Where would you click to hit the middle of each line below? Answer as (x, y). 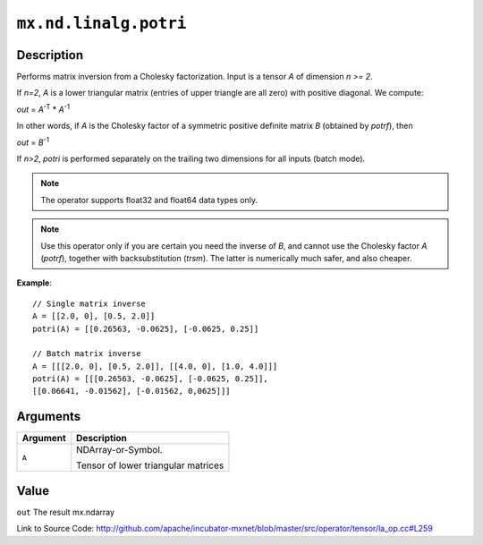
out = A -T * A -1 (43, 109)
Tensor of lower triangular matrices (150, 465)
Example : (34, 283)
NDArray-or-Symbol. (119, 450)
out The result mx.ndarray (66, 512)
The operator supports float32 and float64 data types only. (149, 200)
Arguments (49, 417)
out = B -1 (33, 141)
